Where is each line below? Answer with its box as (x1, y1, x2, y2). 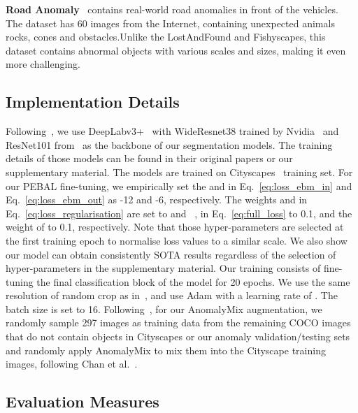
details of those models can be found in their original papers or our (6, 151, 293, 166)
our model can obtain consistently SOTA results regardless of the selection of (6, 247, 336, 261)
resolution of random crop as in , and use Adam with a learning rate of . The (6, 288, 338, 303)
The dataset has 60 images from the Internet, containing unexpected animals (6, 15, 335, 30)
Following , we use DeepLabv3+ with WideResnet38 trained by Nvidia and (6, 124, 339, 138)
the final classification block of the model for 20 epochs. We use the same (36, 274, 350, 289)
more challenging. (6, 57, 80, 71)
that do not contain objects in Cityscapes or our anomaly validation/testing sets (6, 329, 350, 344)
